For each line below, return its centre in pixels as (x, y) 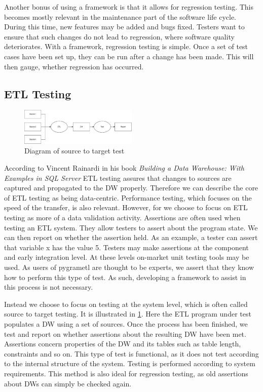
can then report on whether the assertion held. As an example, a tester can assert (131, 237)
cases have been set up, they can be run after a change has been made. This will (129, 56)
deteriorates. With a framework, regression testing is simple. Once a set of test (126, 46)
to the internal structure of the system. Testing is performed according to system (130, 363)
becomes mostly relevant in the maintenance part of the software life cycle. (120, 16)
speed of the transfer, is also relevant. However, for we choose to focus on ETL (126, 207)
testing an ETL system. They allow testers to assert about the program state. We (131, 227)
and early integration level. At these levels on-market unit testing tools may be (127, 257)
